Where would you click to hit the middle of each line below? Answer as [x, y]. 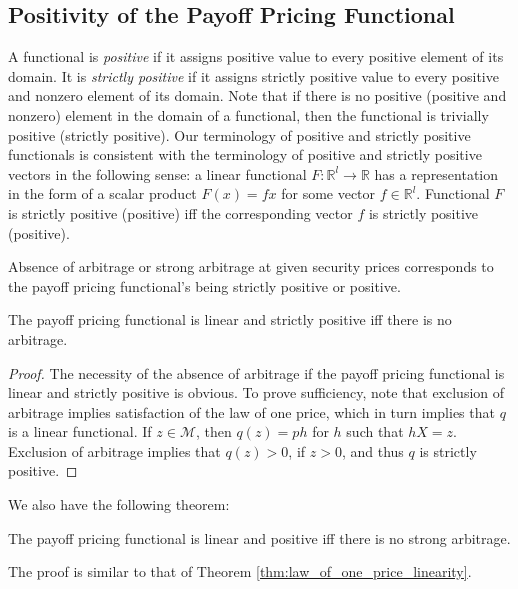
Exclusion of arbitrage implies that [114, 450]
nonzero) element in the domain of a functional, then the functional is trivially [248, 114]
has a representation [436, 173]
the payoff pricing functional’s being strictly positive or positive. [204, 285]
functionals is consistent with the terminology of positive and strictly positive [245, 154]
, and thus [372, 450]
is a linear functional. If [80, 431]
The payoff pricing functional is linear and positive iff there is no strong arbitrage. [259, 537]
